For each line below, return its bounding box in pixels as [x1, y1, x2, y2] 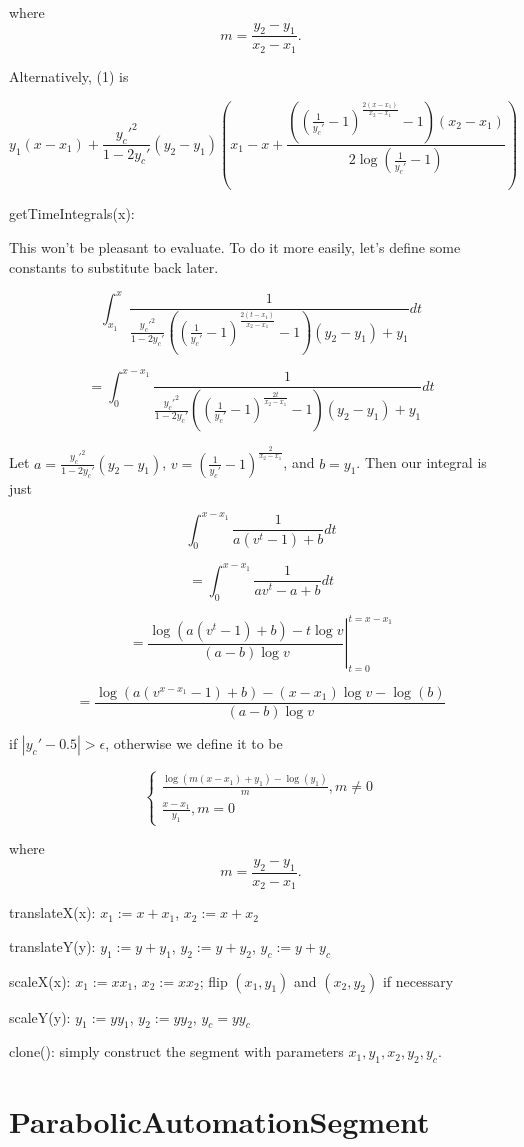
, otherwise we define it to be [105, 733, 283, 754]
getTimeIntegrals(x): [9, 203, 135, 224]
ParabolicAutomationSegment [9, 1101, 430, 1142]
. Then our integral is [356, 452, 487, 473]
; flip [199, 970, 228, 991]
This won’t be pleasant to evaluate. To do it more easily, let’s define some [9, 237, 461, 257]
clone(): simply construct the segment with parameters [9, 1041, 344, 1062]
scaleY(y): [9, 1006, 71, 1027]
